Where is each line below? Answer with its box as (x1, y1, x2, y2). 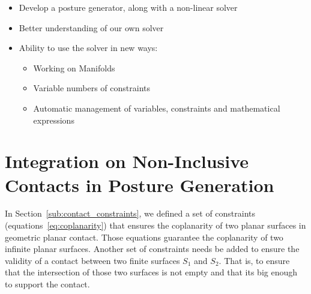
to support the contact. (5, 278, 90, 290)
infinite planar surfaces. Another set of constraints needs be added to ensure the (5, 242, 300, 255)
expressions (33, 113, 74, 126)
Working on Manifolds (33, 61, 115, 74)
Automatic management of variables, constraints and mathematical (33, 101, 280, 114)
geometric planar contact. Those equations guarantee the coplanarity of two (5, 230, 283, 243)
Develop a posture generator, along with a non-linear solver (19, 1, 238, 13)
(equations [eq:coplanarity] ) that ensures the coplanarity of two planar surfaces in (5, 219, 306, 232)
